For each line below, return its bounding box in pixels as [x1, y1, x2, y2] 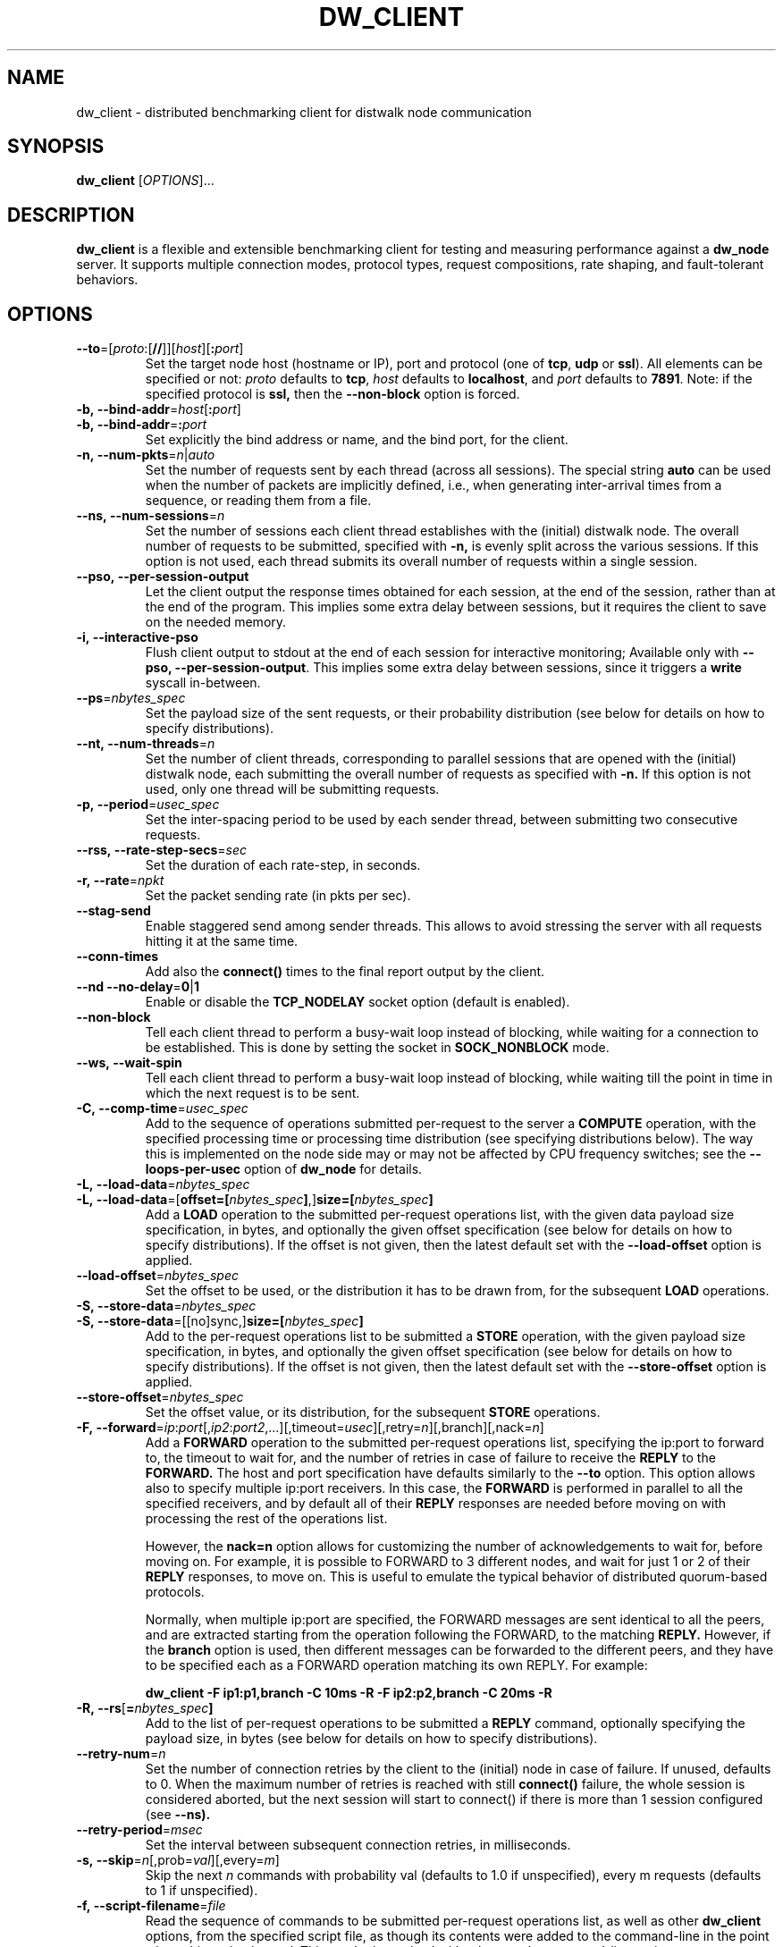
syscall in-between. [145, 675, 261, 691]
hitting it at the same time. [145, 933, 299, 949]
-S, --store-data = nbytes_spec [76, 1298, 257, 1314]
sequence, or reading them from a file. [145, 493, 372, 509]
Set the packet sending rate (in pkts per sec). [145, 888, 411, 904]
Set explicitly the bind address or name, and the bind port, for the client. [145, 432, 568, 448]
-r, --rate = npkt [76, 872, 164, 889]
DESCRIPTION [7, 203, 135, 226]
